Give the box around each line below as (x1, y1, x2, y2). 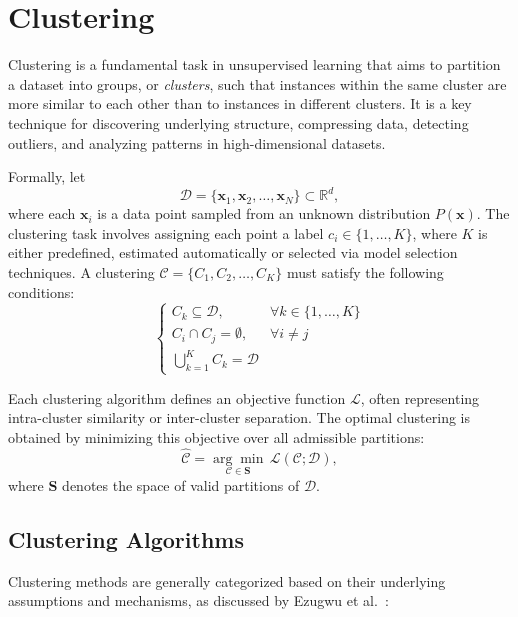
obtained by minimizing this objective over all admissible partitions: (8, 426, 425, 447)
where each (8, 203, 76, 224)
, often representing (360, 387, 480, 408)
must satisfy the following (286, 261, 444, 282)
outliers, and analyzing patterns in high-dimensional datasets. (8, 132, 386, 153)
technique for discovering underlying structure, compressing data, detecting (8, 112, 469, 133)
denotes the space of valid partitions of (62, 474, 300, 495)
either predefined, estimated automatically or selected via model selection (8, 242, 458, 263)
